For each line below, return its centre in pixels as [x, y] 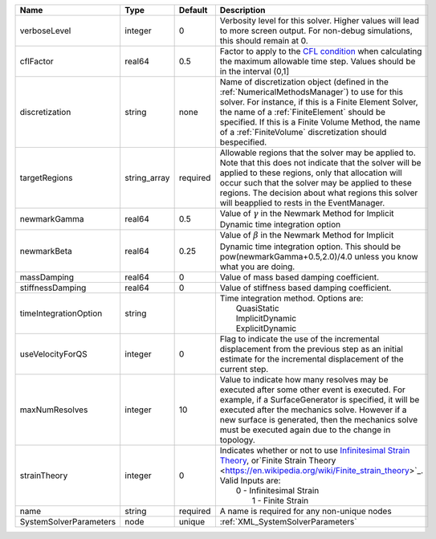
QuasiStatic [258, 308]
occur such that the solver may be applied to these [316, 183]
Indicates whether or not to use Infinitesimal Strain [315, 450]
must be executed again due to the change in [305, 430]
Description [242, 10]
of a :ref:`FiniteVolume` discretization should [303, 132]
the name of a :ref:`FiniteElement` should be [302, 112]
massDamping [47, 277]
